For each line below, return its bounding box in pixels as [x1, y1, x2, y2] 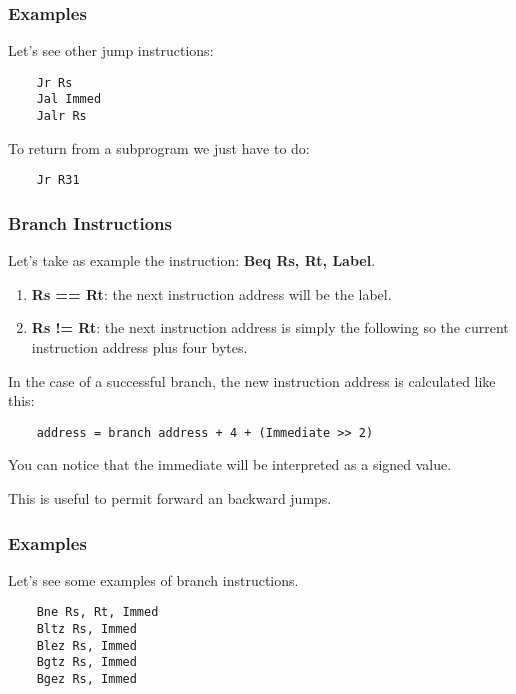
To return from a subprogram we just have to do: [8, 137, 310, 158]
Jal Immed [36, 92, 102, 107]
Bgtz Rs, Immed [36, 655, 137, 670]
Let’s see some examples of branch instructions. [8, 569, 299, 590]
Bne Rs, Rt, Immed [36, 605, 159, 620]
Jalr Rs [36, 109, 87, 124]
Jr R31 [36, 173, 80, 188]
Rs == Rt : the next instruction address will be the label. [31, 283, 392, 304]
